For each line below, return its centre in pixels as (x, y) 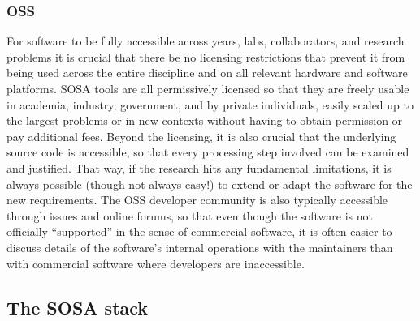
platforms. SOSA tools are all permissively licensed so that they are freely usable (208, 88)
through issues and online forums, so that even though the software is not (190, 215)
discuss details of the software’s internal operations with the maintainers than (200, 247)
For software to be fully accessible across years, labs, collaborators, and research (206, 41)
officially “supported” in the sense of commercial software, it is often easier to (199, 231)
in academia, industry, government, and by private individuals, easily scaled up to (210, 104)
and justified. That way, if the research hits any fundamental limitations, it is (199, 167)
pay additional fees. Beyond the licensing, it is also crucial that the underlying (201, 136)
